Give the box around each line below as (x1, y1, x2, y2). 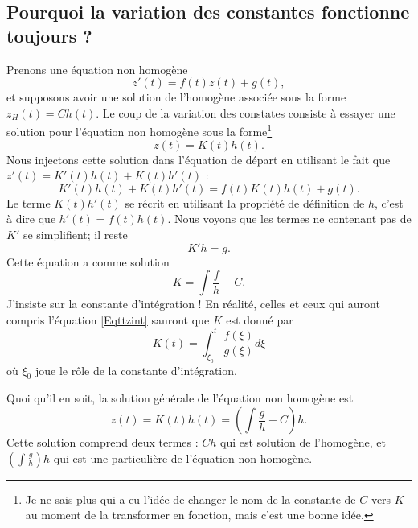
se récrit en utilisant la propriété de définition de (125, 194, 365, 211)
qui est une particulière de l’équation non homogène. (53, 449, 313, 466)
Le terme (6, 194, 51, 211)
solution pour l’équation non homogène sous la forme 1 (6, 121, 273, 140)
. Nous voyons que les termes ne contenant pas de (167, 210, 412, 227)
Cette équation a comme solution (6, 253, 170, 270)
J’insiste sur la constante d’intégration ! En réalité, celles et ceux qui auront (6, 295, 380, 312)
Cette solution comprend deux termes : (6, 434, 199, 451)
